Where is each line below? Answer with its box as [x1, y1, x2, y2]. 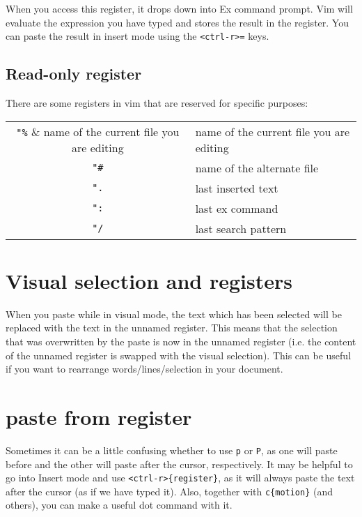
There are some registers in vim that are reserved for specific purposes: [6, 96, 308, 110]
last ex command [195, 200, 278, 216]
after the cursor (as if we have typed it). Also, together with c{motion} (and [6, 484, 333, 498]
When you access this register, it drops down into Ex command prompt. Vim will [6, 1, 353, 15]
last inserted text [195, 179, 278, 196]
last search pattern [195, 220, 287, 237]
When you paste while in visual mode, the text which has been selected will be [6, 306, 342, 321]
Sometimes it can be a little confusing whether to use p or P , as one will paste [6, 442, 338, 457]
